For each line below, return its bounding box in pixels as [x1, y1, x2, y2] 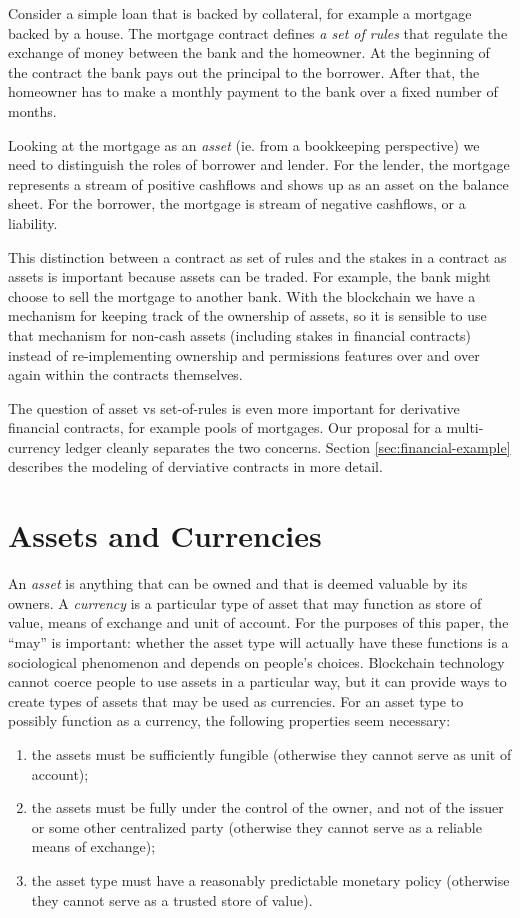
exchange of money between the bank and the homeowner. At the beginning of [8, 42, 490, 63]
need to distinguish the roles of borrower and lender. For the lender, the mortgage [8, 154, 510, 175]
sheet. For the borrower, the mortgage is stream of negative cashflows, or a [8, 193, 466, 214]
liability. [8, 212, 58, 233]
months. [8, 100, 57, 121]
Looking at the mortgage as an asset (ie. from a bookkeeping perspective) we [8, 134, 480, 155]
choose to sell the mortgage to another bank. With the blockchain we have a [8, 285, 476, 306]
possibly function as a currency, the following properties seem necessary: [8, 710, 451, 731]
